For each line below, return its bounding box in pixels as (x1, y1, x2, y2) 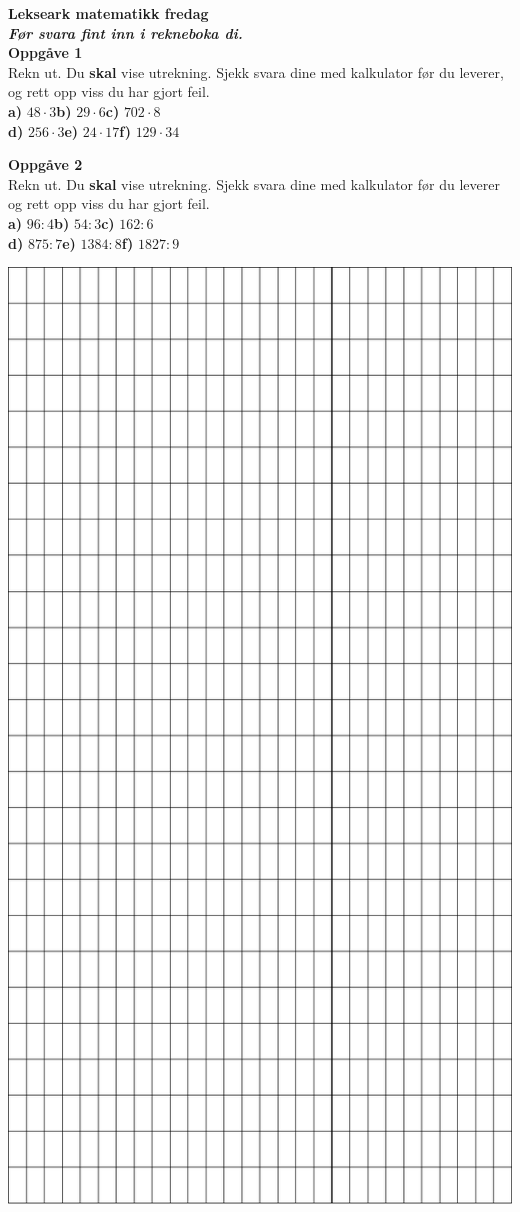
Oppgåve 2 (8, 154, 83, 175)
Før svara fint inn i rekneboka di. (8, 22, 243, 43)
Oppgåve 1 (8, 42, 83, 63)
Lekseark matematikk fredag (8, 3, 209, 23)
